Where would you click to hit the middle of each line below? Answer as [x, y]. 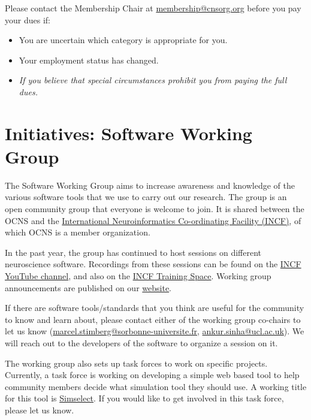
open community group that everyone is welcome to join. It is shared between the [155, 209]
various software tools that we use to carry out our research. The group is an [146, 197]
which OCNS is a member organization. [78, 232]
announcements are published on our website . [88, 287]
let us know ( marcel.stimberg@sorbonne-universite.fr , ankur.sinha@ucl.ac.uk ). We [155, 331]
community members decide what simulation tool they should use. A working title [156, 386]
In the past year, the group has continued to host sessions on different [133, 252]
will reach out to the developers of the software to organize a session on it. [141, 343]
